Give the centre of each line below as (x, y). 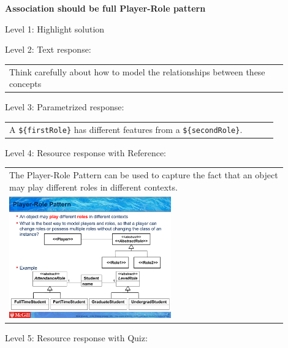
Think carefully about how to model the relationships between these (137, 71)
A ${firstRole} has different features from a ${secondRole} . (126, 129)
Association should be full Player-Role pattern (105, 8)
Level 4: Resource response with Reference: (85, 152)
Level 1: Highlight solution (55, 28)
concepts (25, 84)
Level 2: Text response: (48, 49)
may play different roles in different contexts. (93, 187)
